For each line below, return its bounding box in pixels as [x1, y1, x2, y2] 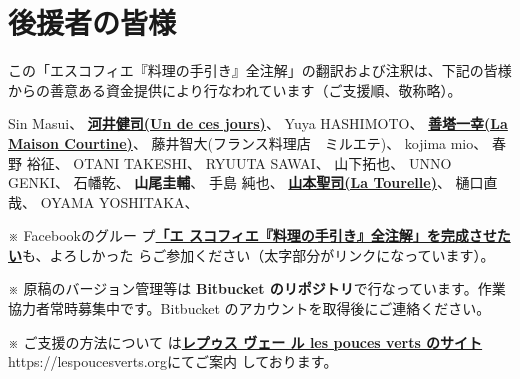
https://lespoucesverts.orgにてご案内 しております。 [8, 351, 338, 372]
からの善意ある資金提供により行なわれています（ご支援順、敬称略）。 [8, 79, 462, 100]
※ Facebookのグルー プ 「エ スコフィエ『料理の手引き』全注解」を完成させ [8, 225, 497, 246]
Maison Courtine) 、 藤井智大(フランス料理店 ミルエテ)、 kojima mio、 [8, 132, 488, 153]
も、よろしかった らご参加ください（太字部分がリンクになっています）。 [22, 244, 495, 265]
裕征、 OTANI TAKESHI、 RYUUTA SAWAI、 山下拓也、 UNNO [26, 152, 452, 173]
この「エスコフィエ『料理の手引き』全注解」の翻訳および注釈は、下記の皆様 [8, 60, 512, 81]
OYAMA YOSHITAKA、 [40, 191, 199, 212]
